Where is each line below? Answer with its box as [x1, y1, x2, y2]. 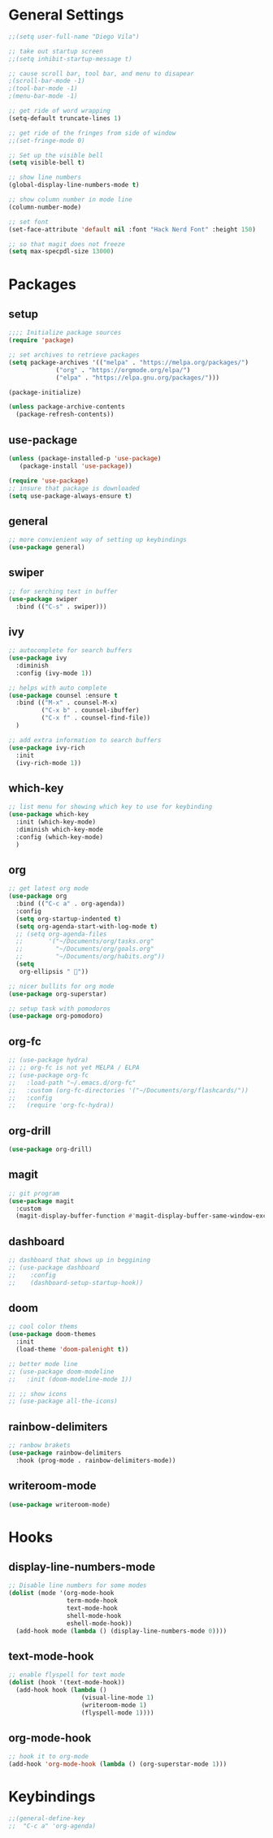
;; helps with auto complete [8, 684, 107, 692]
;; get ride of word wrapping [8, 107, 111, 115]
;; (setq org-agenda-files [15, 930, 107, 938]
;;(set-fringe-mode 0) [8, 136, 85, 145]
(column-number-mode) [8, 203, 82, 211]
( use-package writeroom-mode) [8, 1500, 111, 1508]
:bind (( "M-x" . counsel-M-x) [15, 698, 118, 707]
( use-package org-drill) [8, 1145, 93, 1154]
